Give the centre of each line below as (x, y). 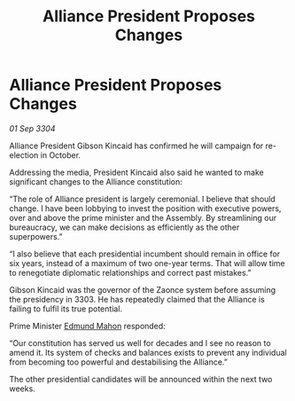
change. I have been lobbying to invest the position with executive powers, (145, 208)
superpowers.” (36, 236)
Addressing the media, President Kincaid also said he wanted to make (136, 172)
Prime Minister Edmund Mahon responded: (87, 326)
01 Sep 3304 (32, 128)
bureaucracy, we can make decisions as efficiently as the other (124, 227)
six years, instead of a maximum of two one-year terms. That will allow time (147, 263)
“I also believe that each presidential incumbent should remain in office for (145, 254)
